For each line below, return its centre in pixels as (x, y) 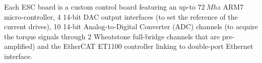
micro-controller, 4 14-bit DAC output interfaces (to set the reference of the (121, 16)
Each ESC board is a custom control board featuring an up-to (100, 7)
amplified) (20, 46)
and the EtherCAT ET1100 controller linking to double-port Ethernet (145, 46)
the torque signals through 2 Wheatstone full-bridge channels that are (112, 36)
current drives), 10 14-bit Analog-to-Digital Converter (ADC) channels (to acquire (131, 26)
